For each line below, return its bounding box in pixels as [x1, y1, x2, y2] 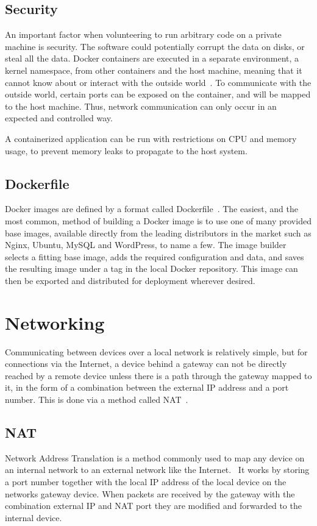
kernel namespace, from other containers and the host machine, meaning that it [5, 63, 302, 76]
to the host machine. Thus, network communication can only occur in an [5, 99, 277, 112]
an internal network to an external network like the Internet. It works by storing [5, 463, 310, 476]
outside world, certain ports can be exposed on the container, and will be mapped [5, 88, 311, 101]
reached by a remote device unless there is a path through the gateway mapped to [5, 369, 312, 382]
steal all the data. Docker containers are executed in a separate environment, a [5, 52, 299, 65]
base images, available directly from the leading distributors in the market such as [5, 226, 312, 239]
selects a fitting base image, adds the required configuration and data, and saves [5, 250, 304, 263]
